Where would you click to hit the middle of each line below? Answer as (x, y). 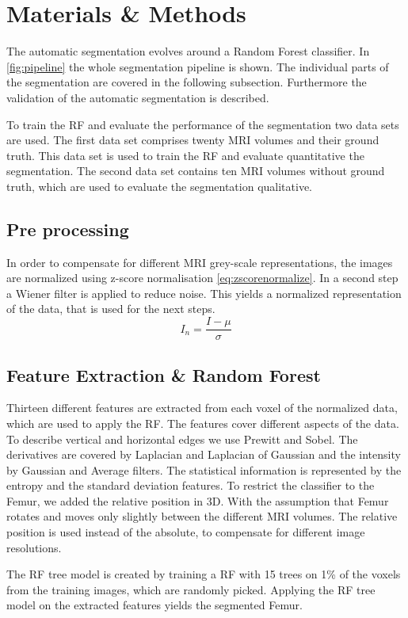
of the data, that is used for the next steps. (111, 309)
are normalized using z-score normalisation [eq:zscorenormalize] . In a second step (202, 278)
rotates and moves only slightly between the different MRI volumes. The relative (202, 516)
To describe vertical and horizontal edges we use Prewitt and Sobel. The (182, 439)
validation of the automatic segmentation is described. (138, 97)
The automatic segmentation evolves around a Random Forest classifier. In (188, 51)
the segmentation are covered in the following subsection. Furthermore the (187, 82)
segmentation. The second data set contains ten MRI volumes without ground (196, 171)
